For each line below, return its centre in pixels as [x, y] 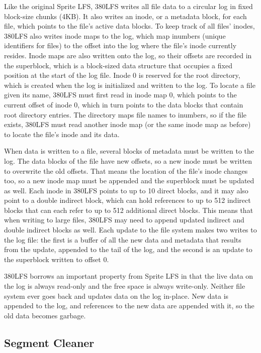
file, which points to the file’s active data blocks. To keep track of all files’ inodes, [129, 26]
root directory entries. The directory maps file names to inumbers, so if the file [125, 114]
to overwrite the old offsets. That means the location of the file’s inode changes [126, 170]
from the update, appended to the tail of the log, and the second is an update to [128, 249]
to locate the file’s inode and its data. [62, 134]
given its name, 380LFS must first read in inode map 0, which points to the [120, 95]
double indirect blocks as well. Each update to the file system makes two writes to [130, 230]
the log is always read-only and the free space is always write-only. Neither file [125, 286]
